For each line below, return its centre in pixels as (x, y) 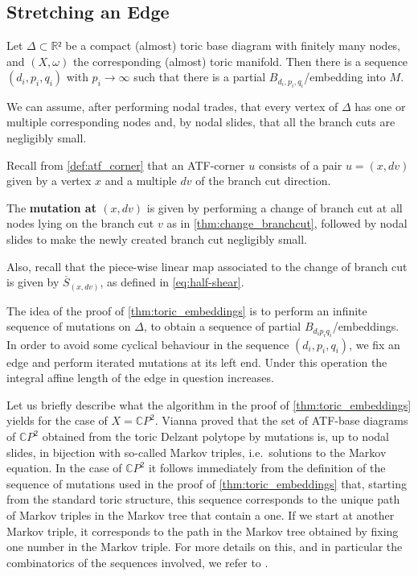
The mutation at (51, 207)
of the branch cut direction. (263, 181)
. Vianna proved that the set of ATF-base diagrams (281, 420)
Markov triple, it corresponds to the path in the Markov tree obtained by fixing (203, 531)
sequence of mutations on (69, 326)
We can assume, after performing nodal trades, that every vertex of (172, 106)
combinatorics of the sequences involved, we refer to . (137, 562)
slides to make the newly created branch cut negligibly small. (157, 239)
